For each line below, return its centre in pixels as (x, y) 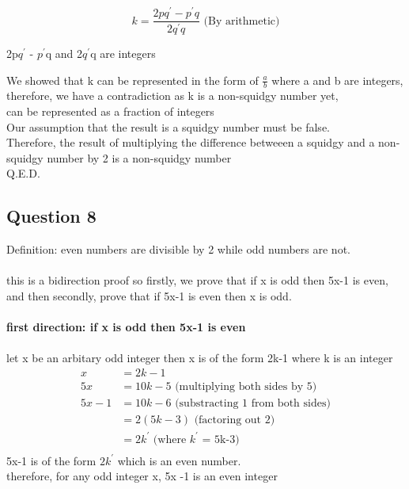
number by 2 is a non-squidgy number (139, 157)
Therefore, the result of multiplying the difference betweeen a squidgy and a (191, 142)
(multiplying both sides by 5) (246, 387)
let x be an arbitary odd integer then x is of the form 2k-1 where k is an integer (200, 358)
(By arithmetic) (242, 21)
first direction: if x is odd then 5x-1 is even (126, 327)
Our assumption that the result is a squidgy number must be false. (168, 126)
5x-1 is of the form (51, 460)
